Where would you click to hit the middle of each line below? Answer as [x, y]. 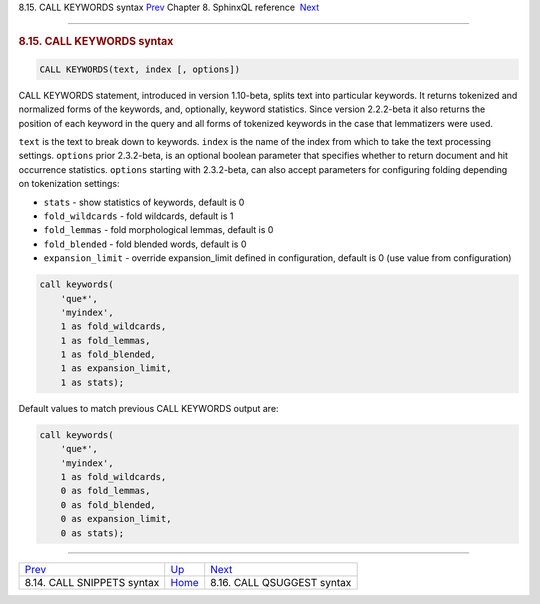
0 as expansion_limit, [116, 519]
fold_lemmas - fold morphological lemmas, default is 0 [158, 230]
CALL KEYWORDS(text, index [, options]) [139, 69]
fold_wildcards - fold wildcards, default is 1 [138, 216]
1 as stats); [92, 382]
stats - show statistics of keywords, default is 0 [144, 202]
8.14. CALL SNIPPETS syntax [92, 582]
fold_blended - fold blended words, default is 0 [145, 244]
